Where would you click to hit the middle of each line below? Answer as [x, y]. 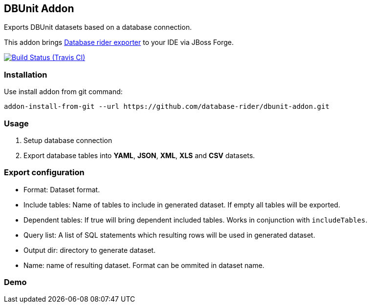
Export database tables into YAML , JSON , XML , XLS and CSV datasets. [139, 155]
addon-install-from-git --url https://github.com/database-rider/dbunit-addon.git [167, 107]
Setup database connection [68, 140]
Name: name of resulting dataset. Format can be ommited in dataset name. [144, 265]
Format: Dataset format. [62, 189]
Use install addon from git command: [63, 92]
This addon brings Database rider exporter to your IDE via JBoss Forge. [119, 42]
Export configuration [44, 173]
